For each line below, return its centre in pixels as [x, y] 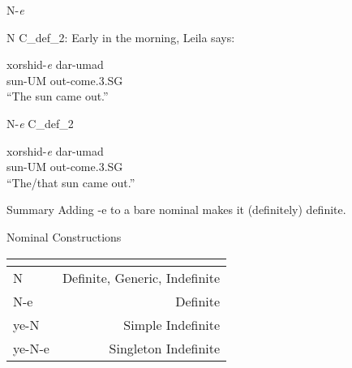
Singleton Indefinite [165, 348]
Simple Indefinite [172, 324]
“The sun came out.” [58, 96]
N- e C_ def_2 [40, 123]
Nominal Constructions [64, 236]
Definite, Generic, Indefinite [141, 277]
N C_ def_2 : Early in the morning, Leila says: [121, 37]
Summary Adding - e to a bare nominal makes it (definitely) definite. [176, 210]
